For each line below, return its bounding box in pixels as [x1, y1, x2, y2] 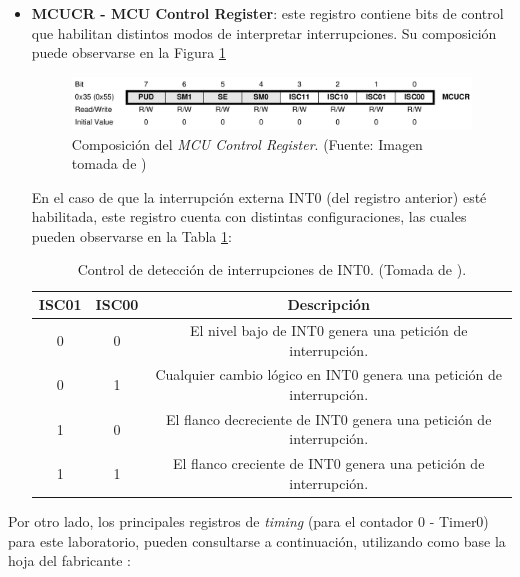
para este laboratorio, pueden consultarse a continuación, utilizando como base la [8, 530, 506, 551]
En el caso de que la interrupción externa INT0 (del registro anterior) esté [31, 186, 487, 207]
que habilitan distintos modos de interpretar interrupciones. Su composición [31, 22, 497, 43]
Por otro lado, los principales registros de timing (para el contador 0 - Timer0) [8, 510, 489, 531]
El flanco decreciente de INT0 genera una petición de [166, 408, 492, 429]
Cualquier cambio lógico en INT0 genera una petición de [155, 364, 502, 385]
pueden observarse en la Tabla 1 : [31, 225, 232, 246]
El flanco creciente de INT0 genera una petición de [173, 453, 485, 474]
